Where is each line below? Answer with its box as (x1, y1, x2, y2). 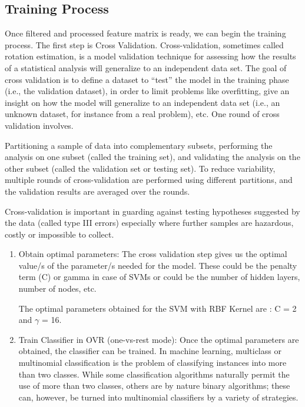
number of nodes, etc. (18, 282, 97, 295)
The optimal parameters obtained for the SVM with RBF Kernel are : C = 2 (18, 302, 297, 314)
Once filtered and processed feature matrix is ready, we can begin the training (5, 27, 286, 39)
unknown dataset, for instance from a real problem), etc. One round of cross (5, 108, 280, 120)
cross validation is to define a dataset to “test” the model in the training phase (5, 73, 289, 85)
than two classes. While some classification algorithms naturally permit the (18, 368, 290, 380)
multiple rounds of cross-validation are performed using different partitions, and (5, 174, 293, 186)
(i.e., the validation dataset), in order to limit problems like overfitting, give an (5, 85, 290, 97)
